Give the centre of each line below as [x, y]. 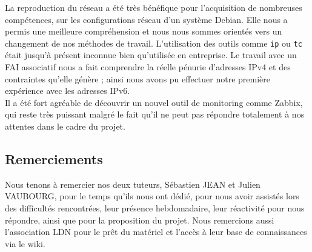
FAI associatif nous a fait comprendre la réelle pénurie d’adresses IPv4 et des [148, 67]
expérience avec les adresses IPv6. [68, 91]
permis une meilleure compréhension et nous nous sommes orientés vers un [144, 31]
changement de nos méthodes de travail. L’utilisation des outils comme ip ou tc [154, 43]
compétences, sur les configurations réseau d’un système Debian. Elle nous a [146, 19]
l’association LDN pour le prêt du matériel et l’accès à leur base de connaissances [156, 232]
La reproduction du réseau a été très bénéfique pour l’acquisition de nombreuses [154, 7]
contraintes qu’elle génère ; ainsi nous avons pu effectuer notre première [138, 78]
